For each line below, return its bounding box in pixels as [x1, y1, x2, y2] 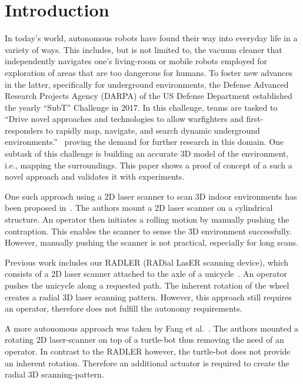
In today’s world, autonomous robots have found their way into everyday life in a [5, 32, 298, 44]
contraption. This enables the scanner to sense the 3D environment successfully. [5, 224, 292, 237]
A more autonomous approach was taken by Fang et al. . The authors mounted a [5, 322, 299, 334]
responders [5, 124, 44, 136]
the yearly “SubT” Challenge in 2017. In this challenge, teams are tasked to [5, 101, 278, 113]
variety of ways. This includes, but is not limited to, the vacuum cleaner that [5, 43, 282, 55]
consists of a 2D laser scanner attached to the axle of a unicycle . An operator [5, 267, 287, 280]
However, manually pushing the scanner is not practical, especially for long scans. [5, 236, 299, 249]
